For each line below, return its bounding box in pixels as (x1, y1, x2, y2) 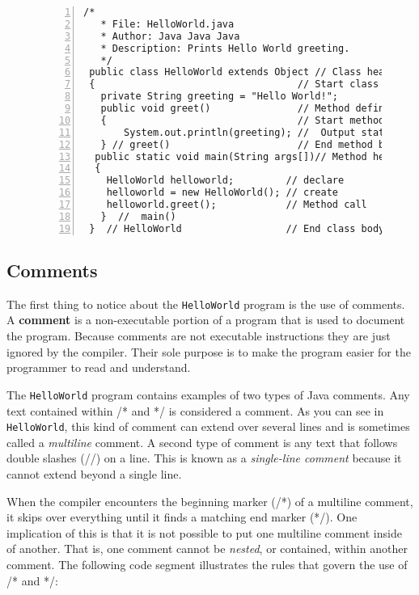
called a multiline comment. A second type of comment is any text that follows (6, 433, 398, 450)
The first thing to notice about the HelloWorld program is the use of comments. (6, 295, 405, 312)
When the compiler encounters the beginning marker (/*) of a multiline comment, (6, 492, 413, 509)
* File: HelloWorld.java (100, 18, 235, 30)
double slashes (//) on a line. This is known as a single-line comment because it (6, 449, 402, 466)
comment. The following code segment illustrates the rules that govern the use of (6, 555, 408, 572)
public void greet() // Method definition (100, 103, 414, 114)
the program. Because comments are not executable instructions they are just (6, 327, 391, 344)
